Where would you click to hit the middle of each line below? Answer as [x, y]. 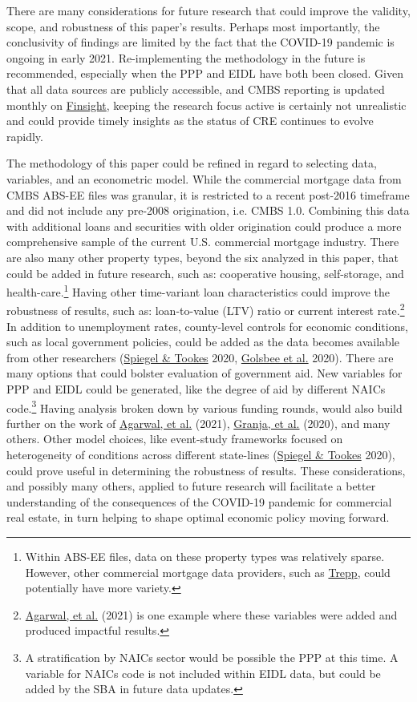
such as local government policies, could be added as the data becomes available [203, 342]
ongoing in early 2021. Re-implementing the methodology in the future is [186, 57]
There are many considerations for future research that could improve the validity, [208, 10]
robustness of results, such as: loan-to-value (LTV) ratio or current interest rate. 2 [206, 309]
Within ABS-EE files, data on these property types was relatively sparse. [205, 556]
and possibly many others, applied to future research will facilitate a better [191, 486]
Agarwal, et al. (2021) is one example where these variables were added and [211, 614]
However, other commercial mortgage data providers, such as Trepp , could [208, 572]
